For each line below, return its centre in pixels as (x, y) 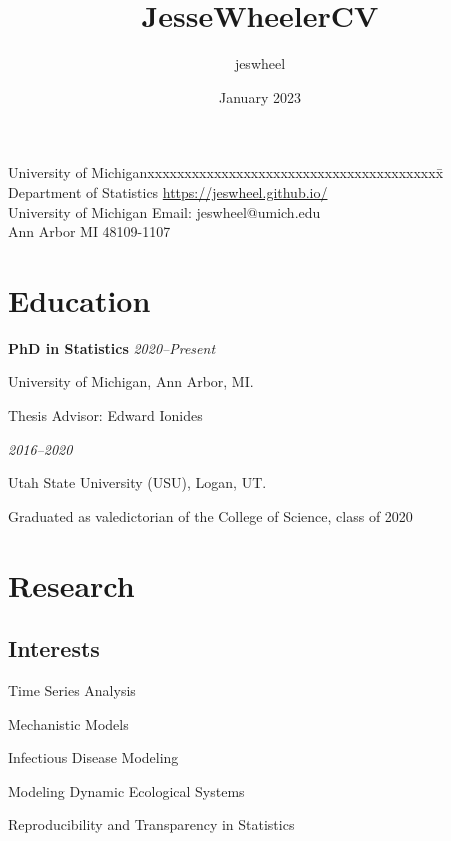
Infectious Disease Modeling (93, 757)
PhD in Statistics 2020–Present (112, 347)
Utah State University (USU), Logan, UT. (137, 482)
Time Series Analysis (72, 689)
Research (71, 584)
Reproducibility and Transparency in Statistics (151, 824)
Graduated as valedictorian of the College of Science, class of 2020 (210, 515)
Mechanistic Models (68, 723)
